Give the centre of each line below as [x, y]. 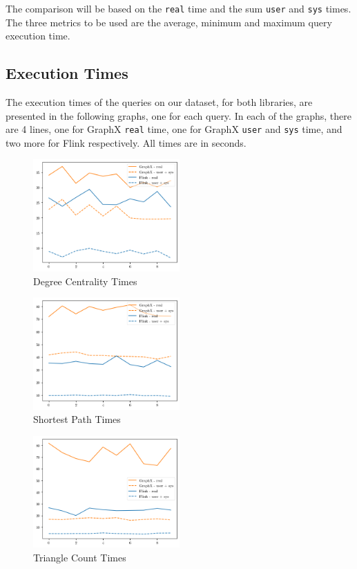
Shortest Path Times [77, 419]
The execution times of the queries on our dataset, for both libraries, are [159, 102]
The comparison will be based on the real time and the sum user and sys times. [178, 8]
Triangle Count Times [80, 557]
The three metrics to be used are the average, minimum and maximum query [169, 22]
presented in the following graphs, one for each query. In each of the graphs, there [178, 115]
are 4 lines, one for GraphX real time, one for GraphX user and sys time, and [174, 129]
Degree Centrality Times [85, 281]
